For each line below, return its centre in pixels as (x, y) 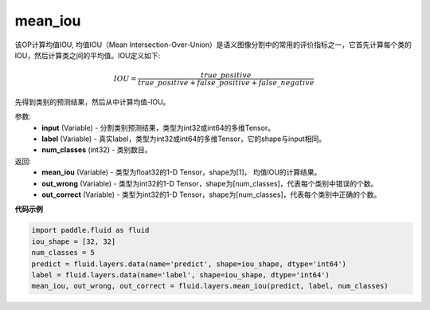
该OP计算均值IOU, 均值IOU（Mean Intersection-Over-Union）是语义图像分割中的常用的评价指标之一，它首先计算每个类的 (213, 45)
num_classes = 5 (63, 253)
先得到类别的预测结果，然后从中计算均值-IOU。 (92, 102)
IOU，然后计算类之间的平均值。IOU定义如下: (88, 55)
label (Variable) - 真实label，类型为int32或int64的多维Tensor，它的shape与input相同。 (184, 139)
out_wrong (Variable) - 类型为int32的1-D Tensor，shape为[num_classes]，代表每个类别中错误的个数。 (210, 183)
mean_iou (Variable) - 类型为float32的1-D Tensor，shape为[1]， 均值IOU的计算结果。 (182, 172)
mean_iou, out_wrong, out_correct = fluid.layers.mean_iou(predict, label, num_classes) (210, 286)
